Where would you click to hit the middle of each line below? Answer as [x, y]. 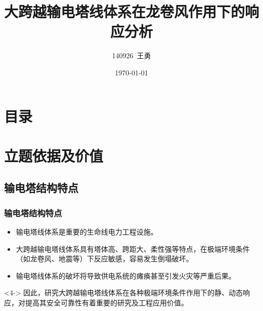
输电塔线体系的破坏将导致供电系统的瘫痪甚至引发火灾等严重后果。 [126, 275]
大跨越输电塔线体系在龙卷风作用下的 [125, 11]
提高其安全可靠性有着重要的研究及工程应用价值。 [106, 303]
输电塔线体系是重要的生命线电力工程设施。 [87, 232]
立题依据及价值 [54, 155]
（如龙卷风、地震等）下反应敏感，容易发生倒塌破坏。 [104, 259]
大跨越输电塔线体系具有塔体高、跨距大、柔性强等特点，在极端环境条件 [133, 248]
